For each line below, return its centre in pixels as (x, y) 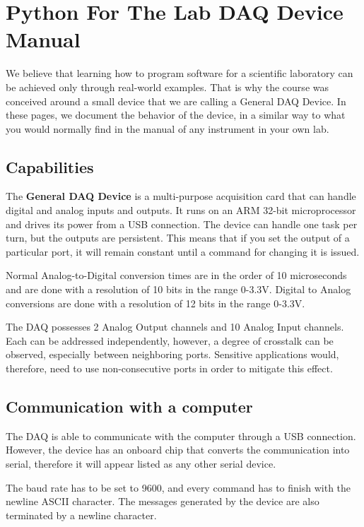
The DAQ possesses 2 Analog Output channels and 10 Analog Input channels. (175, 327)
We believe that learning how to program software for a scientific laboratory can (180, 73)
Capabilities (50, 166)
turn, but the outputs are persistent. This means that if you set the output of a (178, 238)
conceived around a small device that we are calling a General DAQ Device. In (176, 101)
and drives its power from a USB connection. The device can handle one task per (182, 224)
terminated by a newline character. (81, 515)
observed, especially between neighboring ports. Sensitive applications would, (172, 354)
